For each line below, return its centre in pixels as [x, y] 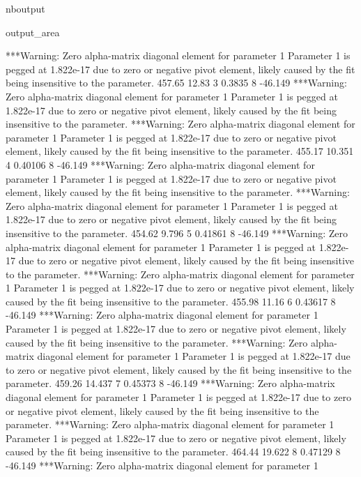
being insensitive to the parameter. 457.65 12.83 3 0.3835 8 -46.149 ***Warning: [176, 83]
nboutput [25, 8]
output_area [33, 32]
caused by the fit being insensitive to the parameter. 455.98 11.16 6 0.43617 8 [171, 301]
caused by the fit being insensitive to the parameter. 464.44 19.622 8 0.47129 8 [173, 452]
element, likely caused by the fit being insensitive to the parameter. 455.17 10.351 [180, 151]
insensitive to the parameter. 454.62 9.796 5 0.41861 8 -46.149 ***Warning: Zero [177, 233]
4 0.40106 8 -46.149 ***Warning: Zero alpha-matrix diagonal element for [160, 164]
